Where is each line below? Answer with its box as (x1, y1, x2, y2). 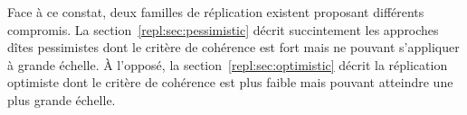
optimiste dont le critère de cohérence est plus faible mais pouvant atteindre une (7, 73, 453, 92)
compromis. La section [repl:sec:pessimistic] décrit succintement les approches (7, 20, 439, 39)
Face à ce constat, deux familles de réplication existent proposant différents (7, 3, 424, 21)
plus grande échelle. (7, 90, 116, 109)
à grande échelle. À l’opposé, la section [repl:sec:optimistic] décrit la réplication (7, 55, 448, 74)
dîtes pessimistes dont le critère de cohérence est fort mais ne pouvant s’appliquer (7, 38, 460, 57)
